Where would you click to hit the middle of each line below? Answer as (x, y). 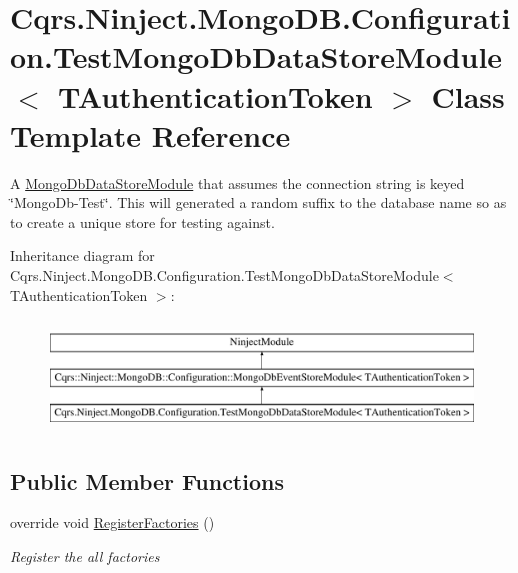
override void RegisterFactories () (112, 522)
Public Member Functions (147, 480)
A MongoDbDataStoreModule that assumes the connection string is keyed (237, 182)
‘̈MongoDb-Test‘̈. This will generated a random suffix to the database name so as (258, 202)
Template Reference (150, 134)
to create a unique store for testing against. (142, 221)
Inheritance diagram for (82, 255)
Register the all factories (85, 556)
